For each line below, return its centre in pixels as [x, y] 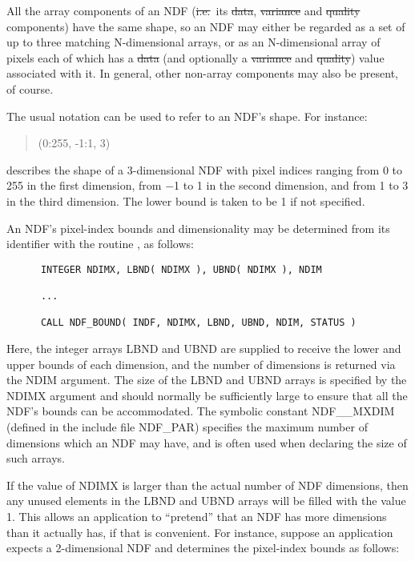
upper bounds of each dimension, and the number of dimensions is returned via [201, 364]
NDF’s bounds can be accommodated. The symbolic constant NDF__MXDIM [201, 411]
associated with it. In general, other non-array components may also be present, [203, 73]
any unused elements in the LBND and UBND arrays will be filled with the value [206, 501]
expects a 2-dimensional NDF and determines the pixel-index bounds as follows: [203, 548]
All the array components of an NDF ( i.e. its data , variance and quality [183, 10]
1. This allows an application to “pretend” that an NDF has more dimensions [197, 516]
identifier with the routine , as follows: [100, 244]
